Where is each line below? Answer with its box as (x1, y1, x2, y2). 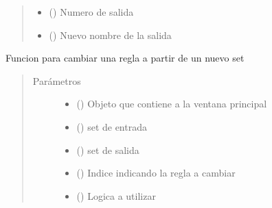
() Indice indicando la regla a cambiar (76, 166, 236, 180)
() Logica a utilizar (76, 188, 156, 203)
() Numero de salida (49, 5, 134, 18)
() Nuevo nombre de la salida (49, 27, 172, 42)
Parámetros (32, 73, 81, 88)
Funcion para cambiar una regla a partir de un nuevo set (5, 51, 245, 65)
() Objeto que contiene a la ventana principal (76, 96, 267, 111)
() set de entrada (76, 119, 147, 133)
